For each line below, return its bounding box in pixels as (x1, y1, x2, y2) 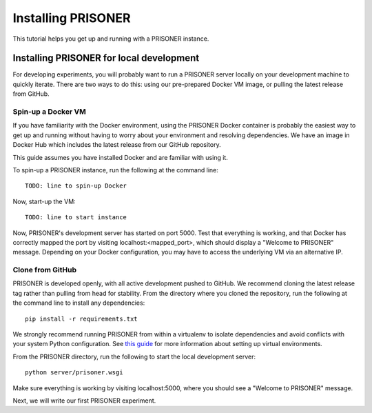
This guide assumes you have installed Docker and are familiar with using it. (12, 153, 229, 161)
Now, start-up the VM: (12, 197, 76, 205)
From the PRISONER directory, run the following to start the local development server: (12, 352, 256, 361)
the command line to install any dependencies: (12, 299, 145, 307)
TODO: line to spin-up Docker (25, 182, 127, 190)
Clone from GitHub (12, 265, 77, 275)
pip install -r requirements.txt (25, 314, 138, 323)
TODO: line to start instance (25, 214, 127, 221)
